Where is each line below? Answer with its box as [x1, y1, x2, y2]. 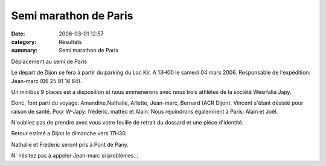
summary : [11, 47, 38, 54]
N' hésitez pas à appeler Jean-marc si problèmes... [11, 152, 139, 159]
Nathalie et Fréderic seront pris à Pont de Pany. [11, 141, 129, 148]
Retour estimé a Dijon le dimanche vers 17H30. [11, 130, 127, 137]
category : [11, 38, 37, 45]
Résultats [59, 38, 82, 45]
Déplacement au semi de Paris [11, 58, 88, 65]
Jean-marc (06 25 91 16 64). [11, 77, 82, 84]
